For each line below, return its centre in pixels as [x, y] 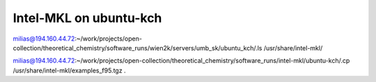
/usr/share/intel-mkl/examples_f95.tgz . [69, 70]
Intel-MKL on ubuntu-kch [87, 18]
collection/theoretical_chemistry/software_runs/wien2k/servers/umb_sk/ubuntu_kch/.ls [138, 48]
